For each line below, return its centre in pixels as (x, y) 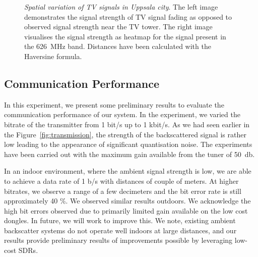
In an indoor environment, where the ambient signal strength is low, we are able (128, 171)
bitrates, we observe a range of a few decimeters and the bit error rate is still (123, 191)
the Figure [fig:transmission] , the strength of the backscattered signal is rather (125, 134)
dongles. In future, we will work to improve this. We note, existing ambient (120, 220)
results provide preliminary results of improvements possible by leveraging (118, 240)
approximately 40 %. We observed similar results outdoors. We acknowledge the (127, 201)
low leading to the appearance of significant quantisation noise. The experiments (128, 144)
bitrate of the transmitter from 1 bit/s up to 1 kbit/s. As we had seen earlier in (127, 124)
